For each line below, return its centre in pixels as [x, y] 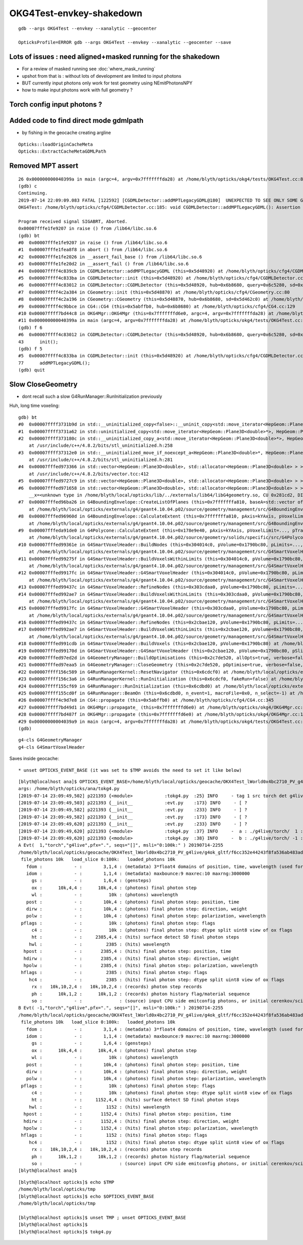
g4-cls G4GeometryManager [50, 740]
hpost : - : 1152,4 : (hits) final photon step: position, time [128, 1114]
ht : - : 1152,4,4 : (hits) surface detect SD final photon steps [135, 1100]
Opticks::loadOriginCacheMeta [56, 144]
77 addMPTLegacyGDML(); [54, 363]
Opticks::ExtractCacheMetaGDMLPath [62, 151]
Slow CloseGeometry [43, 384]
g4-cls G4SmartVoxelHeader [52, 747]
